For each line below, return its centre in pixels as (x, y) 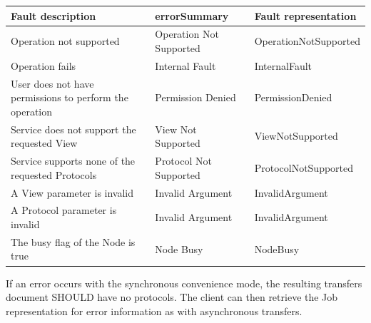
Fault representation (305, 15)
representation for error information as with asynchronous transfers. (154, 311)
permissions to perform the (70, 97)
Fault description (54, 15)
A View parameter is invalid (72, 192)
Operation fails (44, 65)
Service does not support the (73, 129)
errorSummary (192, 15)
